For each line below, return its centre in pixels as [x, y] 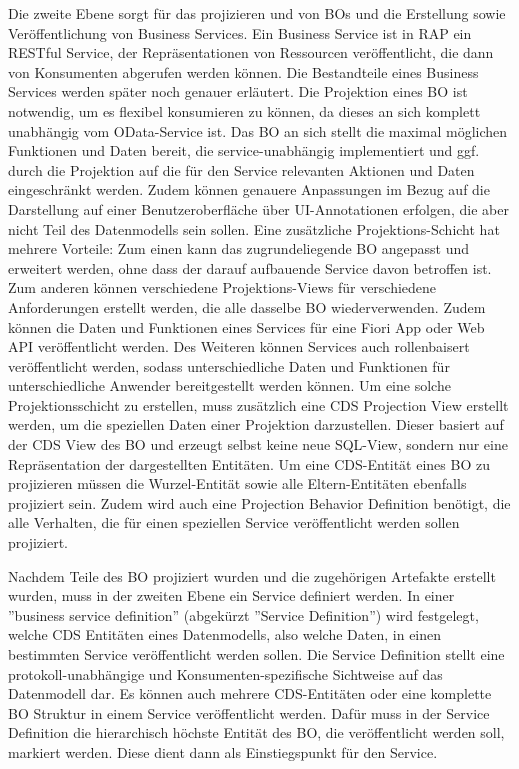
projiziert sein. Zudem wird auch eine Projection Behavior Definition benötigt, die [259, 502]
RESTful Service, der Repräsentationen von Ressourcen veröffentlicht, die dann [251, 52]
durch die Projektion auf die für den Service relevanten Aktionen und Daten [241, 169]
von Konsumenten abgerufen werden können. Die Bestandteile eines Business [243, 71]
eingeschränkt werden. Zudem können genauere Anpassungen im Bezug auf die [249, 189]
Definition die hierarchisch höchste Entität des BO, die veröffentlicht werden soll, [256, 732]
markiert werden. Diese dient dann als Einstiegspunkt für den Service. [223, 751]
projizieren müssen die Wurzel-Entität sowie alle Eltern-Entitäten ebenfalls [237, 483]
